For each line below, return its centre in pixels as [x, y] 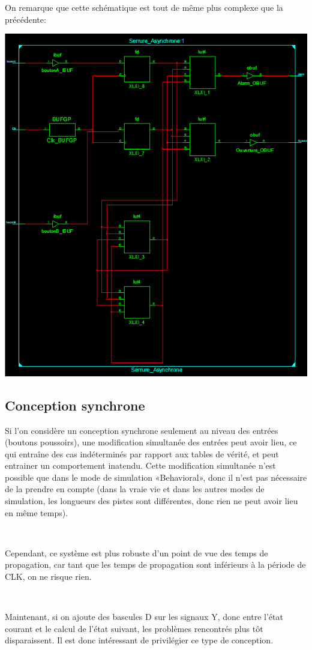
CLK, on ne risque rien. [48, 576]
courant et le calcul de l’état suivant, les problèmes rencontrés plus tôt [134, 628]
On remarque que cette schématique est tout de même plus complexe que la [144, 7]
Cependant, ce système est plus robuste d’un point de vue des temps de [136, 552]
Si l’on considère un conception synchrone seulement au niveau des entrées [142, 430]
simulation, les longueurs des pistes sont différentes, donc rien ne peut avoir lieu [151, 501]
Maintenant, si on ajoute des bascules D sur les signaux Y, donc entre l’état [144, 617]
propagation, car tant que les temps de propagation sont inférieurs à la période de [155, 564]
